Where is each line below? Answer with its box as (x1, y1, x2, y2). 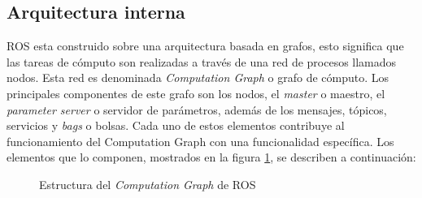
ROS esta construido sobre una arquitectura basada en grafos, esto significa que (7, 37, 404, 54)
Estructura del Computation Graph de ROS (39, 175, 256, 192)
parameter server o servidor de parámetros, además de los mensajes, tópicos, (7, 101, 387, 118)
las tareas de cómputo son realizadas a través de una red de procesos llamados (7, 53, 397, 70)
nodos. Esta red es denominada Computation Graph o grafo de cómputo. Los (7, 69, 389, 86)
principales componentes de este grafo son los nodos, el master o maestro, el (7, 84, 385, 101)
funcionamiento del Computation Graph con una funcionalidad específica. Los (7, 132, 394, 149)
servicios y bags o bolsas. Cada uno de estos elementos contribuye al (7, 117, 345, 134)
